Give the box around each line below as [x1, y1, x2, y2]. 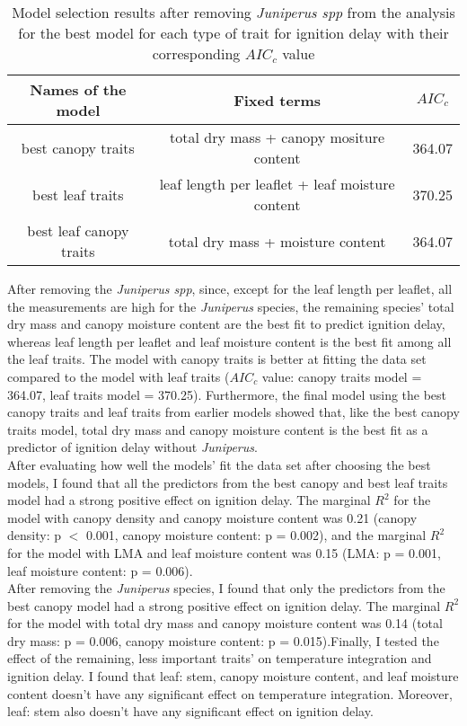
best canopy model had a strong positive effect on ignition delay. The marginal [7, 596, 441, 615]
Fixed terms [233, 89, 322, 111]
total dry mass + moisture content [168, 230, 386, 252]
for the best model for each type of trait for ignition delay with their [18, 22, 449, 43]
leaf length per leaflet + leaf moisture [159, 173, 395, 194]
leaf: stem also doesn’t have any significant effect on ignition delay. [7, 702, 374, 721]
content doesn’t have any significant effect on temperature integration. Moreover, [7, 684, 453, 703]
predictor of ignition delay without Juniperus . [7, 438, 258, 456]
